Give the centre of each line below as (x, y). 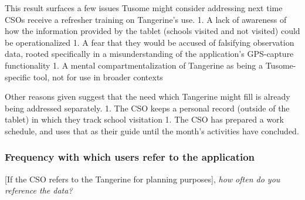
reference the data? (39, 190)
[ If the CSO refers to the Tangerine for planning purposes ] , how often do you (143, 179)
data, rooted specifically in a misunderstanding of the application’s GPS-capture (149, 54)
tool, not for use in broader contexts (98, 77)
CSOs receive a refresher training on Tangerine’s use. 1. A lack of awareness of (146, 19)
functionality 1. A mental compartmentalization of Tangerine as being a (134, 65)
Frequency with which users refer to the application (130, 157)
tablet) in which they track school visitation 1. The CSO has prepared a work (144, 119)
